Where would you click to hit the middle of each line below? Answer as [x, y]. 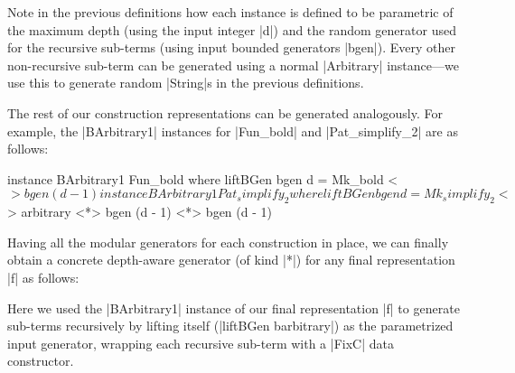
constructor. [41, 361]
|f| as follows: [43, 277]
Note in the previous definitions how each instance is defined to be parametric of [230, 12]
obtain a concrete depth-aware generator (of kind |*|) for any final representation [231, 260]
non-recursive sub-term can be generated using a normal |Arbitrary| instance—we [233, 65]
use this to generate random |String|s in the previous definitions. [186, 83]
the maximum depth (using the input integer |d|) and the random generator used [232, 29]
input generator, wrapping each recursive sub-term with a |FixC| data [201, 343]
